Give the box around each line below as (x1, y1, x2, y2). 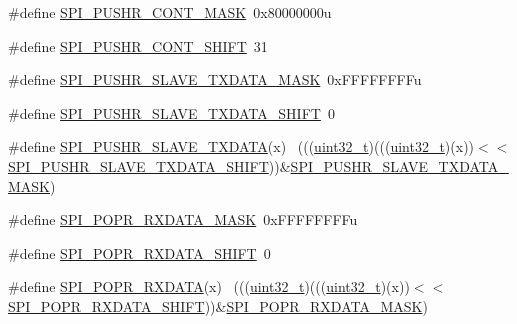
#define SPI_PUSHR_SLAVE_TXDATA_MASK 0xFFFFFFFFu (8, 69, 422, 90)
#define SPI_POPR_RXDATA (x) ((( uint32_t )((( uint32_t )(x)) (8, 276, 410, 297)
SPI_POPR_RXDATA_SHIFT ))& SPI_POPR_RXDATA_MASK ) (8, 295, 428, 316)
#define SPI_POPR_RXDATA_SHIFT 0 (8, 242, 271, 263)
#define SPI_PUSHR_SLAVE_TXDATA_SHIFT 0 (8, 102, 335, 123)
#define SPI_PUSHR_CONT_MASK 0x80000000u (8, 2, 332, 22)
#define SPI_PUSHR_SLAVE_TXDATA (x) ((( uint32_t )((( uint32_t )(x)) (8, 136, 475, 157)
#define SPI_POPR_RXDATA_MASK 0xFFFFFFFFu (8, 209, 358, 230)
